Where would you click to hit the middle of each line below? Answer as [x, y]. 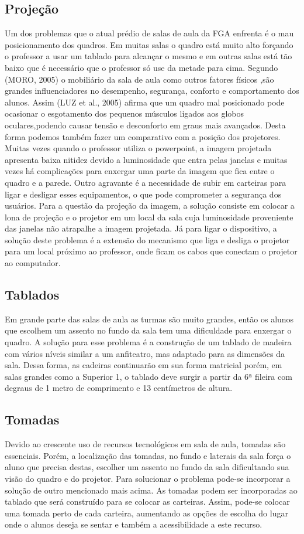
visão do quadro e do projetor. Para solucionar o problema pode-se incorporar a [148, 479]
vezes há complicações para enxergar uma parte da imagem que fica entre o [140, 171]
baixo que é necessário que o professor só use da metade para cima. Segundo [141, 67]
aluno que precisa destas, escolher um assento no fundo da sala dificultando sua [147, 467]
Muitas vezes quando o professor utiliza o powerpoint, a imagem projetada [138, 148]
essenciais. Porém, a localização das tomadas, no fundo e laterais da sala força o [148, 455]
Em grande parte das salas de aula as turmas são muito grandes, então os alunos [149, 319]
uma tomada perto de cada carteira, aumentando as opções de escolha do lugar [146, 513]
